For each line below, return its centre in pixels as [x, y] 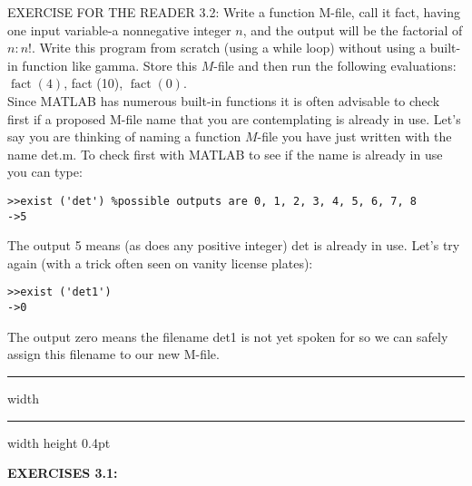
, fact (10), [93, 83]
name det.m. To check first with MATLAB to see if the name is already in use [225, 154]
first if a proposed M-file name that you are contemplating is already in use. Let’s [234, 118]
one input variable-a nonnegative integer [119, 29]
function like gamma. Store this [109, 65]
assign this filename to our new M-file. [113, 354]
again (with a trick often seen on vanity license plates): [160, 262]
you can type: [45, 172]
